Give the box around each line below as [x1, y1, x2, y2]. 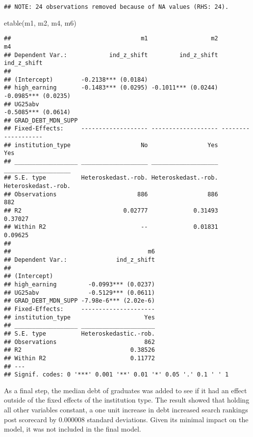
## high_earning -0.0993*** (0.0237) [4, 281, 155, 288]
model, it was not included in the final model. [4, 424, 141, 434]
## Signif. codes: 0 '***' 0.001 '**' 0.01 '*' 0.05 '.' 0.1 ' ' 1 [4, 371, 229, 378]
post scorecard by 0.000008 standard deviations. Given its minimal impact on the [4, 414, 249, 424]
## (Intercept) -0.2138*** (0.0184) [4, 76, 148, 83]
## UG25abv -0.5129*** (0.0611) [4, 289, 155, 296]
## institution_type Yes [4, 313, 155, 321]
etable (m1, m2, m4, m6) [4, 17, 76, 28]
